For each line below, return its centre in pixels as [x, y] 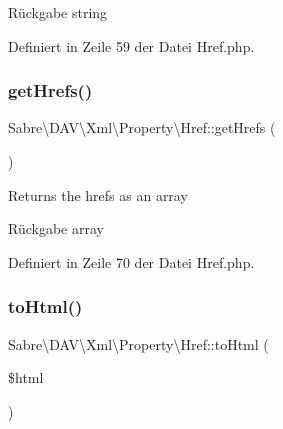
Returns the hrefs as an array [98, 194]
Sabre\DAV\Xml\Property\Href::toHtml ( [138, 343]
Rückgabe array [56, 228]
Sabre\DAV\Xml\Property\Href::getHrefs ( [142, 127]
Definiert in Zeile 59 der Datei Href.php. [131, 45]
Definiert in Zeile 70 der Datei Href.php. [131, 261]
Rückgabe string [58, 12]
